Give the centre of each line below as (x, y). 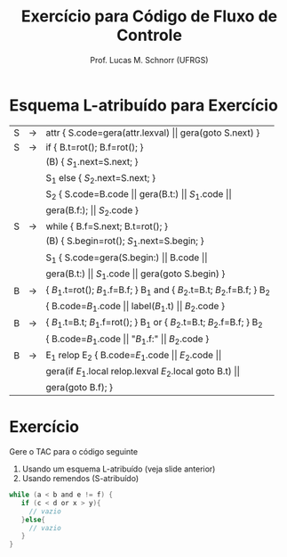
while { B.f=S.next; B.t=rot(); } (107, 226)
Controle (149, 35)
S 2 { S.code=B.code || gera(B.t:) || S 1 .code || (139, 195)
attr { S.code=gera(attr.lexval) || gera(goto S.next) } (153, 133)
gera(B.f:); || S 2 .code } (92, 211)
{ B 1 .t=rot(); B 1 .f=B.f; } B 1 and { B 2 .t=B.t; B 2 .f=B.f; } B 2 (158, 291)
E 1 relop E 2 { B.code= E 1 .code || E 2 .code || (134, 356)
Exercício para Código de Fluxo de (149, 16)
